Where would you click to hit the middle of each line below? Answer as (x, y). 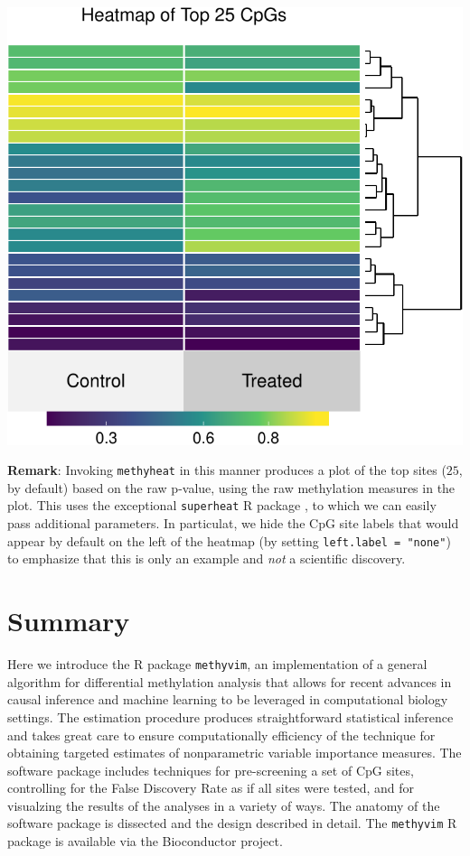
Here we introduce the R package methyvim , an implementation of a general (217, 664)
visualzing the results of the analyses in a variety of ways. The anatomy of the (224, 805)
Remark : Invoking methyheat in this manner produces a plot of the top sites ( (227, 470)
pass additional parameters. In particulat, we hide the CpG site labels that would (233, 523)
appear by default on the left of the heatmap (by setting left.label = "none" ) (229, 540)
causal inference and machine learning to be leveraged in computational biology (228, 699)
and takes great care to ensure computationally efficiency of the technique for (221, 735)
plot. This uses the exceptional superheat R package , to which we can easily (222, 505)
